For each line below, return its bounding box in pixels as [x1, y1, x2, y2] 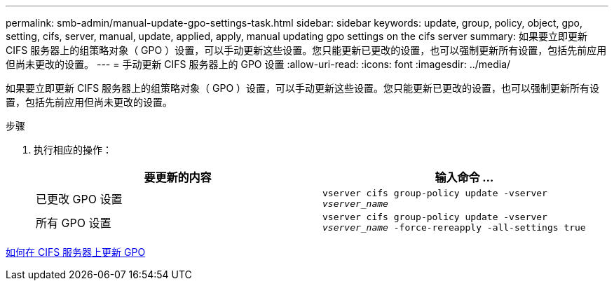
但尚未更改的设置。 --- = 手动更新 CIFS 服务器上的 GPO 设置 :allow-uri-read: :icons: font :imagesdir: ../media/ [6, 58, 511, 70]
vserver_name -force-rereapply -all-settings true [322, 222, 586, 233]
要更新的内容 [144, 170, 212, 184]
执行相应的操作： [34, 144, 112, 156]
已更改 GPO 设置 [36, 192, 123, 206]
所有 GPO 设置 [36, 216, 111, 230]
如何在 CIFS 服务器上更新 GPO [6, 246, 146, 258]
